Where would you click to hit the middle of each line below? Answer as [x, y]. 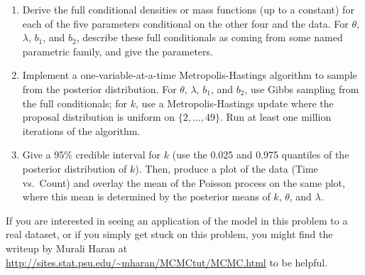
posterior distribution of [75, 168]
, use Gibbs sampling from [302, 88]
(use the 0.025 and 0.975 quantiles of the [261, 155]
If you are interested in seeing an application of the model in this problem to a [177, 220]
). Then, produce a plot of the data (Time [227, 168]
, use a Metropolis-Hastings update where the [234, 103]
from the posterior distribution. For [99, 88]
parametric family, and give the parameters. [118, 51]
